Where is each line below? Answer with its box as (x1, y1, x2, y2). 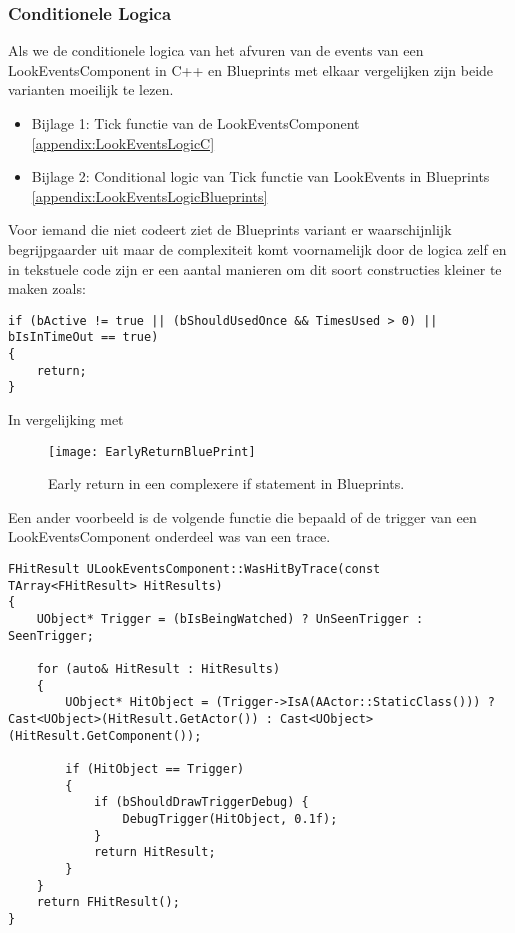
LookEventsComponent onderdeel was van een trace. (8, 526, 331, 547)
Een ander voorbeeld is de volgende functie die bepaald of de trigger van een (8, 506, 477, 527)
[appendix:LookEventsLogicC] (31, 132, 215, 153)
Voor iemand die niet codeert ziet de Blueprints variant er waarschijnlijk (8, 219, 452, 240)
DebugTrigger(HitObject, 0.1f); (122, 811, 338, 826)
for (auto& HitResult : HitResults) (36, 662, 281, 676)
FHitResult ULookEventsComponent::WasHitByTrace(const (8, 562, 381, 577)
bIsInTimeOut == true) (8, 330, 159, 345)
